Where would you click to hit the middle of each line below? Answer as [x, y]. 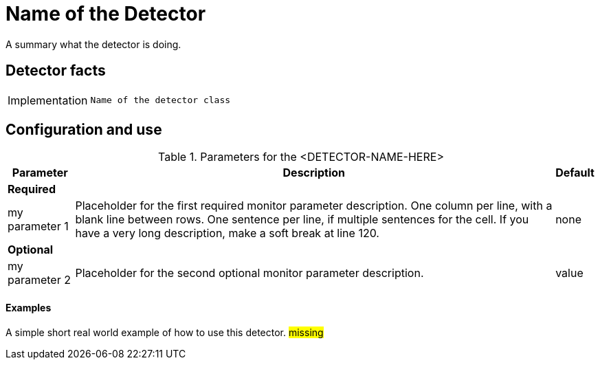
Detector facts [56, 71]
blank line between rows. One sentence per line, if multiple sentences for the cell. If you [302, 220]
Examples [29, 308]
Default [575, 173]
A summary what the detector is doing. [93, 44]
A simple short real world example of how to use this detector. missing [165, 332]
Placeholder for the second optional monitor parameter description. [249, 273]
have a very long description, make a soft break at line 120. [227, 233]
